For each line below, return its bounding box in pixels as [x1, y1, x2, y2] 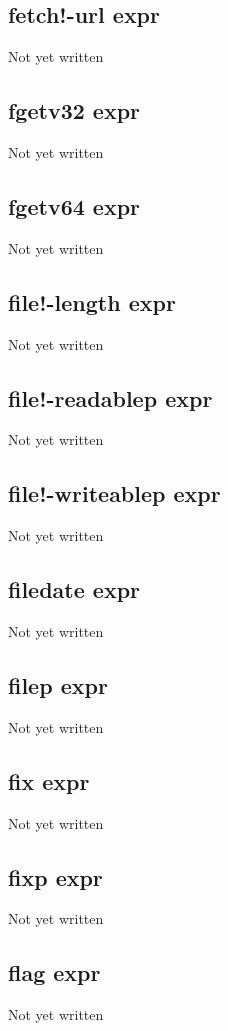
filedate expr [8, 574, 141, 605]
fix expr [8, 765, 90, 796]
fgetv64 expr [8, 190, 141, 221]
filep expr [8, 669, 108, 700]
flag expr [8, 957, 101, 988]
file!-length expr [8, 286, 176, 317]
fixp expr [8, 861, 103, 892]
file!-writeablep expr [8, 478, 221, 509]
